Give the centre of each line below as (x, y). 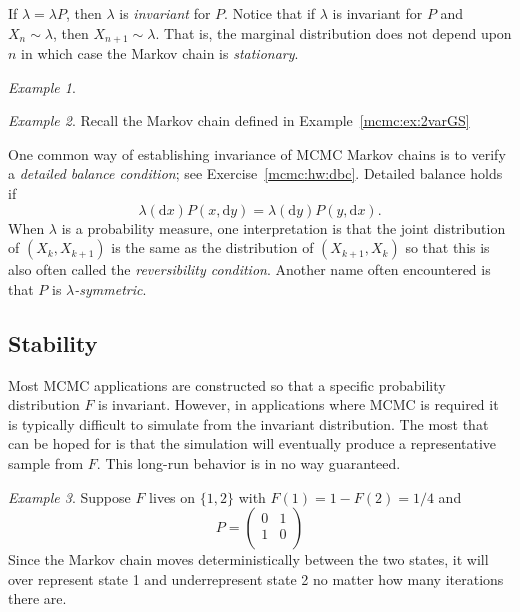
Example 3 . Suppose (69, 496)
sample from (46, 462)
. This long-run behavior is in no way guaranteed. (248, 462)
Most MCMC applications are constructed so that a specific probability (227, 384)
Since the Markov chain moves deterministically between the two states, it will (248, 559)
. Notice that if (270, 13)
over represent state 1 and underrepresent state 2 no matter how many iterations (256, 578)
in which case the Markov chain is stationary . (160, 53)
